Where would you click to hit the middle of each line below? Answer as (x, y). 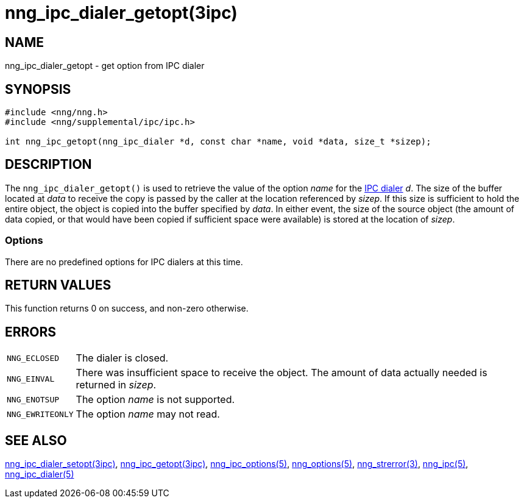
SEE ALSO (36, 440)
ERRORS (31, 332)
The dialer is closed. (122, 358)
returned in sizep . (116, 385)
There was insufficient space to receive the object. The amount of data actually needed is (281, 373)
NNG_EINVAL (31, 379)
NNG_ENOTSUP (33, 399)
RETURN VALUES (58, 285)
